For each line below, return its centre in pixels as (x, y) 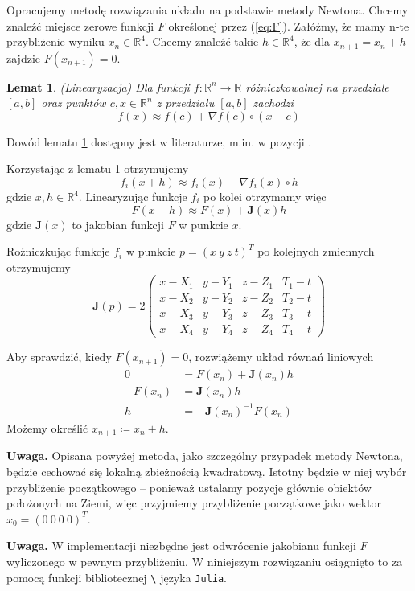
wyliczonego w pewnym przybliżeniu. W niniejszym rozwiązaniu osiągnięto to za (205, 561)
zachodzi (273, 103)
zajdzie (23, 57)
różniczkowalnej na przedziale (317, 86)
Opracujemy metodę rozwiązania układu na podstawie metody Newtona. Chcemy (207, 10)
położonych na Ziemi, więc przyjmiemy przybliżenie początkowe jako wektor (194, 503)
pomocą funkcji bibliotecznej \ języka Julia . (117, 577)
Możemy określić (47, 427)
